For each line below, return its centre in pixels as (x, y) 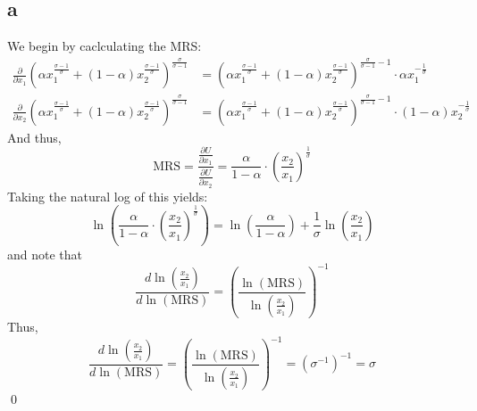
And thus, (34, 137)
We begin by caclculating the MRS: (105, 46)
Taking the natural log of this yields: (108, 196)
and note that (45, 254)
